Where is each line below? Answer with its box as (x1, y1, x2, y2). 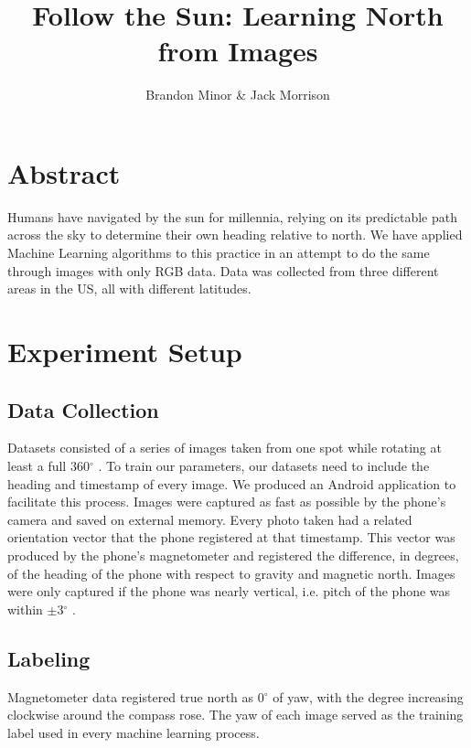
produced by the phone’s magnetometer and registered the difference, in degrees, (7, 545, 459, 564)
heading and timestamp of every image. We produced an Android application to (7, 474, 456, 493)
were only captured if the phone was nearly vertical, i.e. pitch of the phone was (7, 582, 451, 601)
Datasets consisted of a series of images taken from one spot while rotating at (7, 438, 442, 457)
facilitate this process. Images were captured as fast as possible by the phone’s (7, 492, 446, 511)
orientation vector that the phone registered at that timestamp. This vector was (7, 528, 455, 547)
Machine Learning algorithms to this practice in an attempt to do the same (7, 243, 430, 262)
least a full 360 (7, 455, 90, 475)
